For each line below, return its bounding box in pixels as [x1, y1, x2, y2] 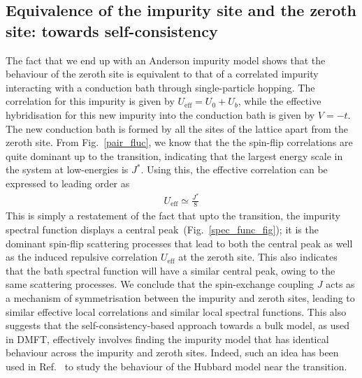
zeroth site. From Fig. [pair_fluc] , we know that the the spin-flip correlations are [6, 135, 353, 150]
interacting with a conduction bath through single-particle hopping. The [6, 80, 315, 94]
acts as [326, 277, 355, 291]
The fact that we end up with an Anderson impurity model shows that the [6, 52, 326, 67]
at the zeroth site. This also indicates [178, 249, 338, 264]
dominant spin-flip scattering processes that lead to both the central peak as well [6, 235, 353, 250]
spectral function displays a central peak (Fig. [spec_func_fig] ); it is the [6, 222, 319, 237]
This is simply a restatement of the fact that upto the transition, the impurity [6, 208, 340, 223]
